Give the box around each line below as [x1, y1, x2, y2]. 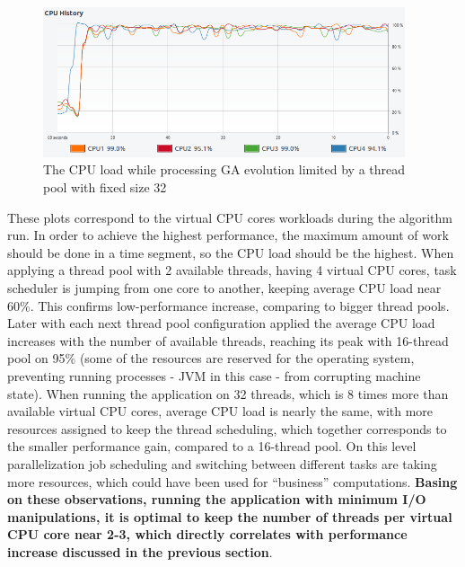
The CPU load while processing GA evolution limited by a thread [43, 160, 406, 179]
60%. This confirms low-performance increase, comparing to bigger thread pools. [7, 296, 450, 315]
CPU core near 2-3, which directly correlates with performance [7, 525, 408, 544]
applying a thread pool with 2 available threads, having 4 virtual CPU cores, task [7, 261, 457, 279]
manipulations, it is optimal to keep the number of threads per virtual [7, 507, 452, 526]
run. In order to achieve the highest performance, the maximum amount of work [7, 226, 449, 244]
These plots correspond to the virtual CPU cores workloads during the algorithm [7, 208, 452, 226]
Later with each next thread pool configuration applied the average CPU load [7, 314, 435, 332]
